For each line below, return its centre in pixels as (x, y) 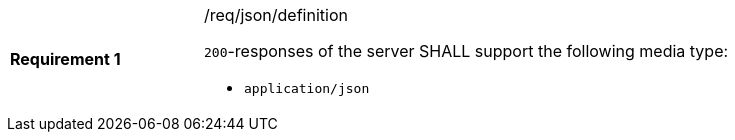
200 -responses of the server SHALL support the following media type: (466, 51)
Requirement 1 (65, 58)
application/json (307, 88)
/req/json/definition (276, 15)
